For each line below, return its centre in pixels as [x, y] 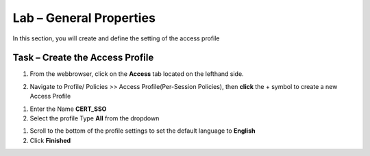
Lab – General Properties [84, 18]
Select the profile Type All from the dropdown [95, 118]
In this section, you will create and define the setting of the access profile [116, 38]
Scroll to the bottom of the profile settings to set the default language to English [143, 131]
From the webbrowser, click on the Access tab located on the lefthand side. [137, 74]
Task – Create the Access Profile [83, 58]
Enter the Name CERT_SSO [68, 109]
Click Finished [50, 140]
